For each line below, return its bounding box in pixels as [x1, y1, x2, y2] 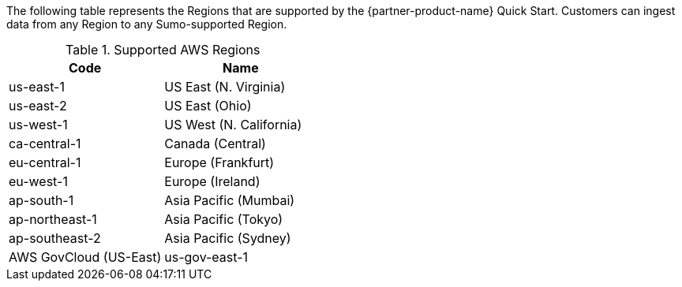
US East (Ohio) [164, 98, 252, 114]
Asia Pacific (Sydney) [164, 230, 291, 246]
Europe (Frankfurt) [164, 155, 275, 170]
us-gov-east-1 [164, 249, 249, 265]
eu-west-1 [9, 173, 68, 189]
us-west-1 [9, 117, 68, 132]
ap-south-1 [9, 192, 74, 208]
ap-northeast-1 [9, 211, 97, 227]
